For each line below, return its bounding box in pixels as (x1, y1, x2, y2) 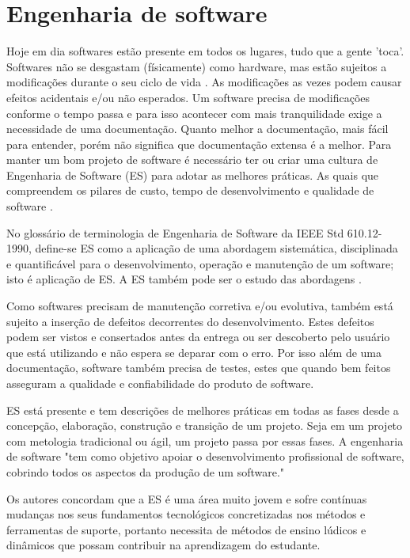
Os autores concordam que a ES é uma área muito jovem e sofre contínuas (6, 490, 367, 507)
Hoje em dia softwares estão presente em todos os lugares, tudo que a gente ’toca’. (6, 43, 404, 59)
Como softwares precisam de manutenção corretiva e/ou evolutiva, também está (6, 298, 393, 314)
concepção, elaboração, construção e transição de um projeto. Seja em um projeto (6, 417, 403, 434)
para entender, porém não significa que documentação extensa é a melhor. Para (6, 135, 392, 152)
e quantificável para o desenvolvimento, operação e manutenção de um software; (6, 255, 394, 271)
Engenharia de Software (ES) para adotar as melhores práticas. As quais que (6, 166, 379, 183)
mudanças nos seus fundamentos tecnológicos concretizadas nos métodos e (6, 506, 366, 522)
